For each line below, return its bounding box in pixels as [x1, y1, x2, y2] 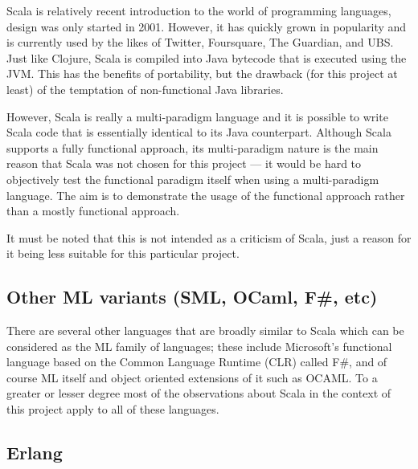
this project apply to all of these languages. [6, 401, 219, 418]
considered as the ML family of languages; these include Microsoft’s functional [6, 337, 392, 354]
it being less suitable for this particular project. [6, 245, 240, 262]
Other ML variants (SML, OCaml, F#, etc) [6, 284, 378, 309]
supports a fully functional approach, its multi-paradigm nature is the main [6, 139, 379, 156]
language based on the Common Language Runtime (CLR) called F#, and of [6, 353, 387, 370]
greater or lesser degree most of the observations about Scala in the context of [6, 385, 391, 402]
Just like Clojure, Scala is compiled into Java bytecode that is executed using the [6, 49, 407, 66]
